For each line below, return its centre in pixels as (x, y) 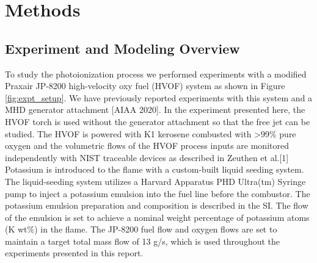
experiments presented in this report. (74, 253)
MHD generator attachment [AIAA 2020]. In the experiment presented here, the (155, 110)
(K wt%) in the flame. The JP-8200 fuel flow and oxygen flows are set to (141, 229)
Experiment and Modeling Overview (122, 48)
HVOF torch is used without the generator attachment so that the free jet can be (158, 121)
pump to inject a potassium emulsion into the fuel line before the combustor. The (158, 193)
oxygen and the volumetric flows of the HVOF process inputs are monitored (147, 146)
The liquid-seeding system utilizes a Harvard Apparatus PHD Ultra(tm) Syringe (155, 181)
